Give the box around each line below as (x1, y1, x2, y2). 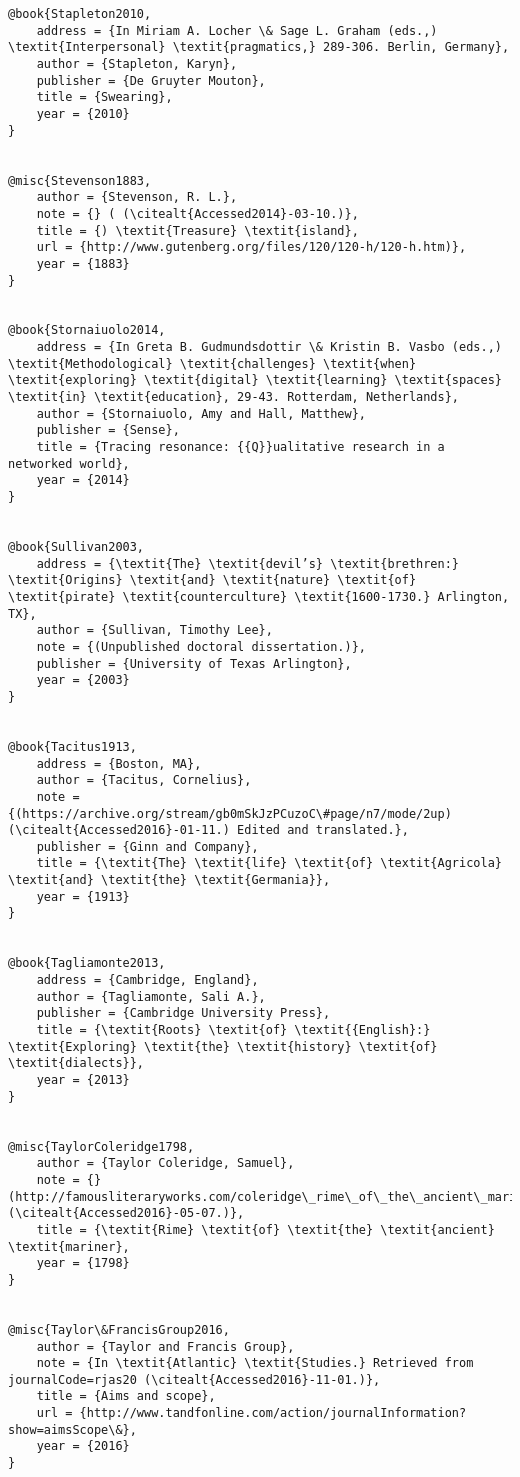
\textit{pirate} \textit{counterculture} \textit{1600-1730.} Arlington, (8, 589, 510, 604)
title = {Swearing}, (36, 90, 173, 105)
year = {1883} (36, 256, 130, 271)
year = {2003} (36, 673, 130, 688)
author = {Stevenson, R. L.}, (36, 190, 238, 205)
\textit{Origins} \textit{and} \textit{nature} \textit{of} (8, 573, 417, 588)
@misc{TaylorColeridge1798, (8, 1139, 195, 1154)
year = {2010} (36, 106, 130, 121)
